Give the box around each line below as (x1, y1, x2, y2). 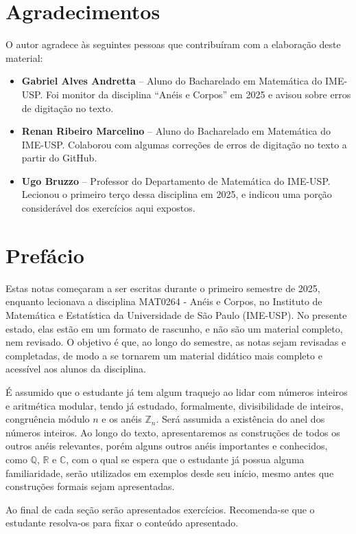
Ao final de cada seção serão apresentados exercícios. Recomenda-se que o (5, 502, 315, 516)
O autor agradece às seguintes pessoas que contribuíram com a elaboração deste (5, 37, 341, 52)
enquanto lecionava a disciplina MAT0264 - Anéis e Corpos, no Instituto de (5, 294, 322, 309)
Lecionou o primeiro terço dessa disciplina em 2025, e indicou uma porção (21, 187, 332, 201)
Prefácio (5, 241, 84, 269)
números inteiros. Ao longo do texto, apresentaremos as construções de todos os (5, 425, 340, 439)
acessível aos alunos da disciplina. (5, 361, 146, 376)
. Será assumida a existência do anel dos (156, 412, 325, 426)
